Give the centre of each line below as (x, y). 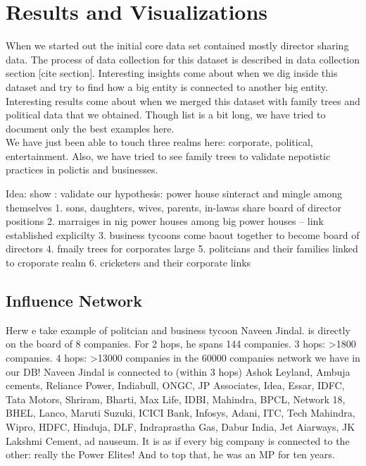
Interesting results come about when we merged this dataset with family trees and (183, 100)
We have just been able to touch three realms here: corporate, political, (159, 142)
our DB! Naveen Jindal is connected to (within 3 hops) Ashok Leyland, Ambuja (178, 371)
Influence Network (74, 301)
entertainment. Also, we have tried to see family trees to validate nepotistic (168, 155)
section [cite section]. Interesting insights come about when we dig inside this (172, 73)
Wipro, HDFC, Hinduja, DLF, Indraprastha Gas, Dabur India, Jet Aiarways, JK (181, 426)
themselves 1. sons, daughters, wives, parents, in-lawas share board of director (173, 207)
